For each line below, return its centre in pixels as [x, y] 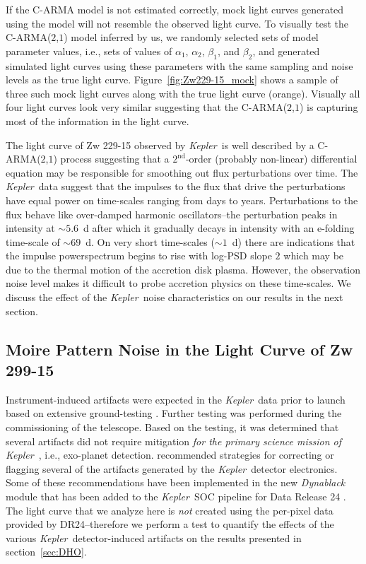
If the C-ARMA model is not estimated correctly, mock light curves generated [175, 9]
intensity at [30, 228]
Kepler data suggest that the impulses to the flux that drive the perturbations [176, 186]
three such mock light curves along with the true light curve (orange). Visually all [183, 93]
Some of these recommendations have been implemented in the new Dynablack [176, 482]
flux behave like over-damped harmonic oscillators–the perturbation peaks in [172, 214]
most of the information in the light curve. [98, 121]
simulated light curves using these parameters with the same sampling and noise [179, 65]
